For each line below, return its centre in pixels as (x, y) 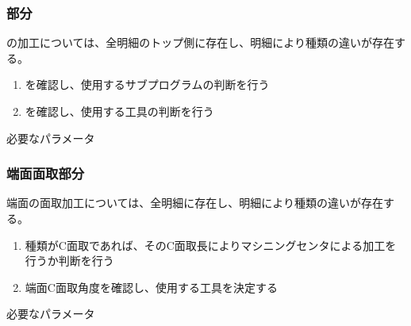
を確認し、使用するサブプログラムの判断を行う (147, 84)
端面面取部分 (46, 173)
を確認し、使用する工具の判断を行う (119, 111)
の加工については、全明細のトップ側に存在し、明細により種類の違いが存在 (201, 42)
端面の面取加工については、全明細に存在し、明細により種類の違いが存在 (195, 203)
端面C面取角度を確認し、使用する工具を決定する (151, 287)
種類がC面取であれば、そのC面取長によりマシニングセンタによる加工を (211, 245)
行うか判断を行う (69, 261)
